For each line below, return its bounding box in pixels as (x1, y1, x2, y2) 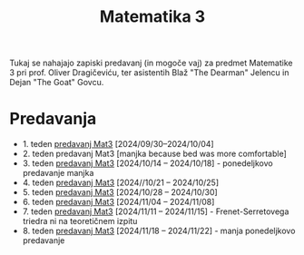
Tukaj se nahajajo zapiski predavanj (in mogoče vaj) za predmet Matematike (9, 57, 293, 69)
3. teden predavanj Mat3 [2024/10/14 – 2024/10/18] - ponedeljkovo (22, 158, 274, 169)
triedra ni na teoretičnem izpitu (22, 216, 138, 227)
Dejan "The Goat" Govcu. (9, 77, 104, 88)
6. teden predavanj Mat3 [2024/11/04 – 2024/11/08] (22, 197, 215, 208)
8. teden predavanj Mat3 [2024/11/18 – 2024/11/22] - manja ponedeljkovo (22, 225, 296, 237)
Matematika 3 (99, 6, 206, 27)
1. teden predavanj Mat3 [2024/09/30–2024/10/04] (22, 139, 215, 150)
